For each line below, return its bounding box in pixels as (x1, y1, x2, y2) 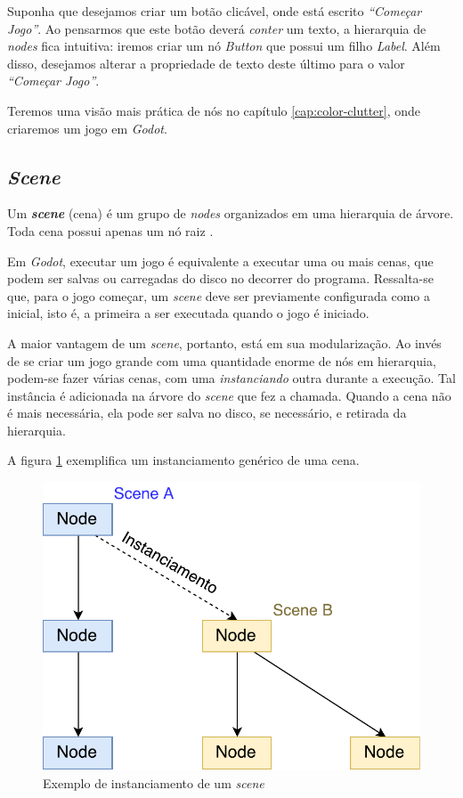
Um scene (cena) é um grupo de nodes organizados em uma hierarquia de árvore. (7, 204, 454, 223)
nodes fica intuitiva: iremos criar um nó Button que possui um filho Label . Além (7, 37, 441, 55)
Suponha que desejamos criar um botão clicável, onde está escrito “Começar (7, 2, 422, 20)
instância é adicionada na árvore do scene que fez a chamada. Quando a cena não (7, 386, 451, 404)
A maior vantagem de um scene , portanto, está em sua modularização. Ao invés (7, 333, 442, 352)
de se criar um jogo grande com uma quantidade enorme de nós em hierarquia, (7, 351, 436, 370)
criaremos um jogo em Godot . (7, 118, 167, 137)
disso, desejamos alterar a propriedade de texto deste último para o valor (7, 53, 405, 72)
